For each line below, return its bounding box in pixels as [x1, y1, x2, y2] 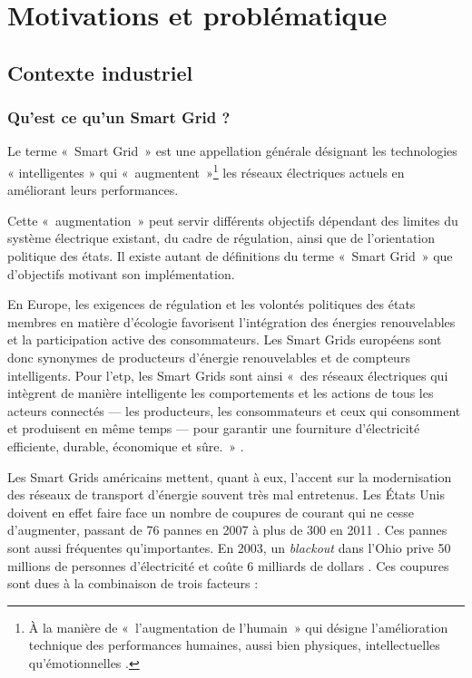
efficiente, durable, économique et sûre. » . [7, 436, 244, 455]
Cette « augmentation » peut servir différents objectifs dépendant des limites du [7, 210, 458, 229]
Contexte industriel [7, 58, 193, 86]
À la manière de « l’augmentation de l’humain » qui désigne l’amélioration [28, 617, 448, 636]
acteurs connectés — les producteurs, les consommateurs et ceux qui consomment [7, 401, 461, 420]
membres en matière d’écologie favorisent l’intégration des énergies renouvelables [7, 312, 456, 331]
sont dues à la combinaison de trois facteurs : [7, 574, 259, 593]
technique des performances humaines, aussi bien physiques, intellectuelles [28, 635, 440, 654]
